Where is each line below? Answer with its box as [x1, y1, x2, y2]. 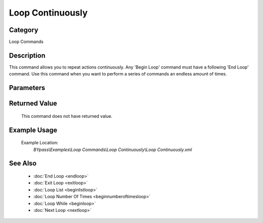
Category [9, 26, 38, 34]
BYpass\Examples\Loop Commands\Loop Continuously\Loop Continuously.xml [33, 147, 192, 152]
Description [9, 51, 46, 59]
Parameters [9, 84, 45, 92]
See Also [9, 159, 37, 167]
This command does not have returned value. [21, 113, 113, 119]
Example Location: [21, 140, 58, 146]
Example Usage [9, 126, 57, 134]
